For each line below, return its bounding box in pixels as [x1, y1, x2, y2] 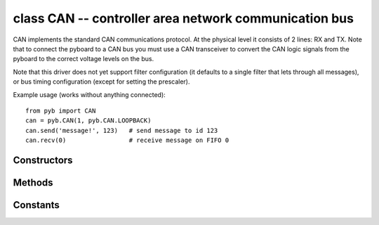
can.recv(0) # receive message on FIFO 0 [25, 136, 230, 144]
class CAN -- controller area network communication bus [13, 11, 354, 26]
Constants [13, 199, 60, 211]
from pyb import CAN [25, 106, 96, 115]
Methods [13, 176, 53, 188]
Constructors [13, 154, 73, 166]
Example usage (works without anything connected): [13, 90, 166, 98]
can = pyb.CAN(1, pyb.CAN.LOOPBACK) [25, 117, 152, 124]
